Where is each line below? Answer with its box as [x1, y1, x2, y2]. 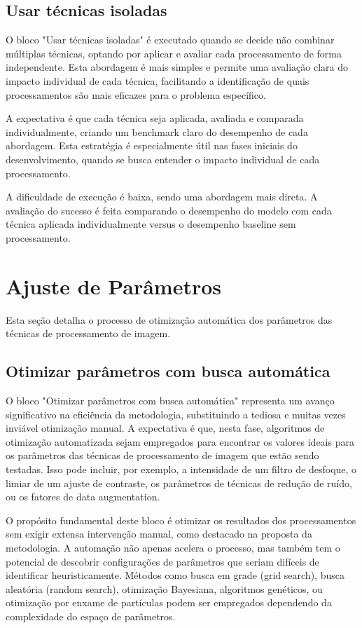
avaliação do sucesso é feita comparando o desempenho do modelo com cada [6, 203, 332, 217]
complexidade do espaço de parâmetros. [6, 608, 176, 623]
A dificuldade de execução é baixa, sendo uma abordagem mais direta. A [6, 189, 318, 204]
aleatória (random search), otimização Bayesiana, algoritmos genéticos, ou [6, 581, 323, 596]
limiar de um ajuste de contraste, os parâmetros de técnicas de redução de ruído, [6, 475, 352, 490]
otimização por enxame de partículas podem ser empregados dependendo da [6, 595, 332, 610]
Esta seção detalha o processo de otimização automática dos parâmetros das [6, 312, 333, 327]
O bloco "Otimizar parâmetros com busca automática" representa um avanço [6, 393, 335, 408]
